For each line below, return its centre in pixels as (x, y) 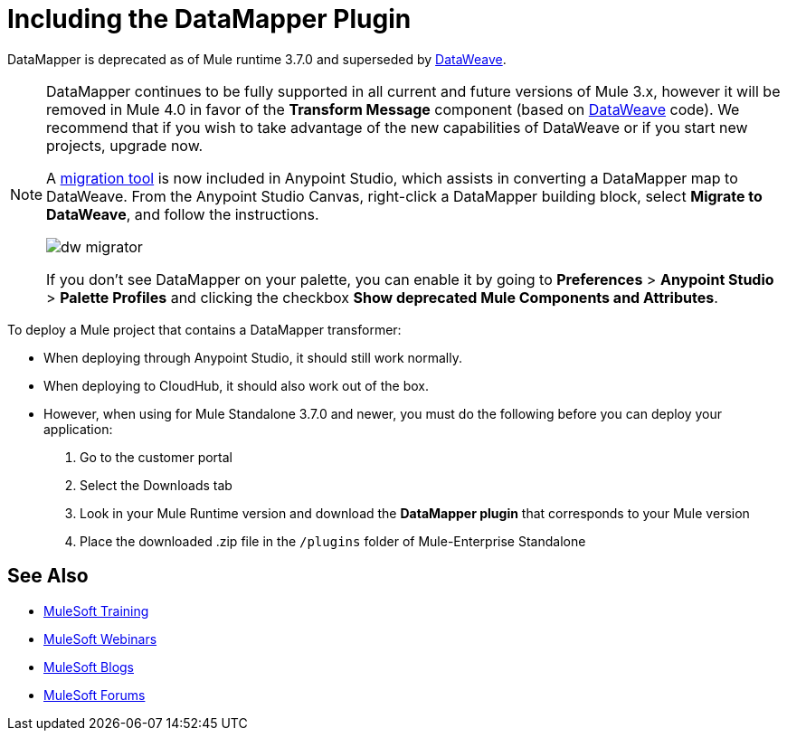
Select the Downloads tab (156, 485)
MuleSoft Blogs (89, 667)
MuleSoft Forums (95, 695)
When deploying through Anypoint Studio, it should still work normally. (253, 357)
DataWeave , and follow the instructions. (183, 214)
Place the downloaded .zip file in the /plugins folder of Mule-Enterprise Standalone (333, 541)
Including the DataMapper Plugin (209, 19)
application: (78, 429)
